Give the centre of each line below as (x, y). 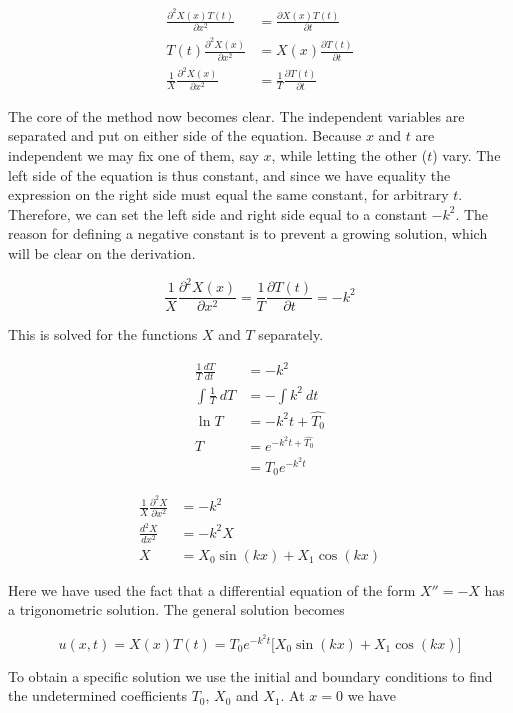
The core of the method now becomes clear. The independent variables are (236, 115)
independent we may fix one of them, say (133, 155)
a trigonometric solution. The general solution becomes (176, 609)
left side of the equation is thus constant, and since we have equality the (229, 174)
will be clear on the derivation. (102, 253)
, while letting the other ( (349, 155)
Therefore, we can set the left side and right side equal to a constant (217, 213)
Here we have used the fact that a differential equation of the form (212, 589)
